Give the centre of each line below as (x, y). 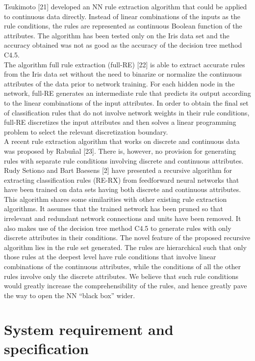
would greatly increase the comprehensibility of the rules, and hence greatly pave (126, 286)
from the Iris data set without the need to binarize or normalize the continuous (123, 74)
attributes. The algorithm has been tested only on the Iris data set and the (117, 35)
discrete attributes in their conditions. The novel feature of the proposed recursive (127, 237)
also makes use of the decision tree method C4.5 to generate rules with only (118, 228)
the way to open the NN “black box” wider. (70, 295)
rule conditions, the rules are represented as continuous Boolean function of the (123, 26)
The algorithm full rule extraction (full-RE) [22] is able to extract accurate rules (125, 64)
